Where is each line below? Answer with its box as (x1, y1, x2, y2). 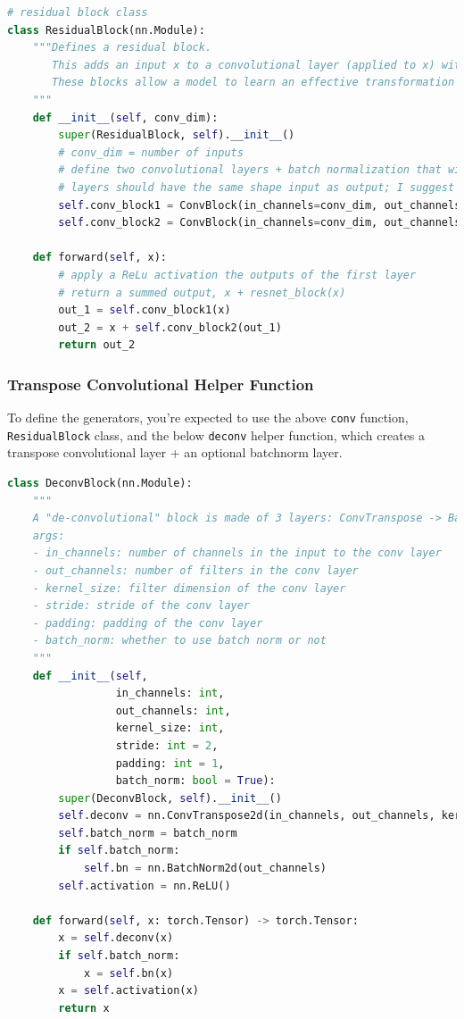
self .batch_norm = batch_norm (58, 826, 237, 839)
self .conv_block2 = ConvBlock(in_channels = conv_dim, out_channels (58, 216, 461, 230)
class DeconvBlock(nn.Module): (7, 477, 193, 489)
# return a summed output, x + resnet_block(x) (58, 286, 346, 299)
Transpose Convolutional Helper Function (7, 372, 314, 395)
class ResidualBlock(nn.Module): (7, 23, 205, 37)
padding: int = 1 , (115, 756, 225, 770)
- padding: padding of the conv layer (32, 616, 263, 630)
